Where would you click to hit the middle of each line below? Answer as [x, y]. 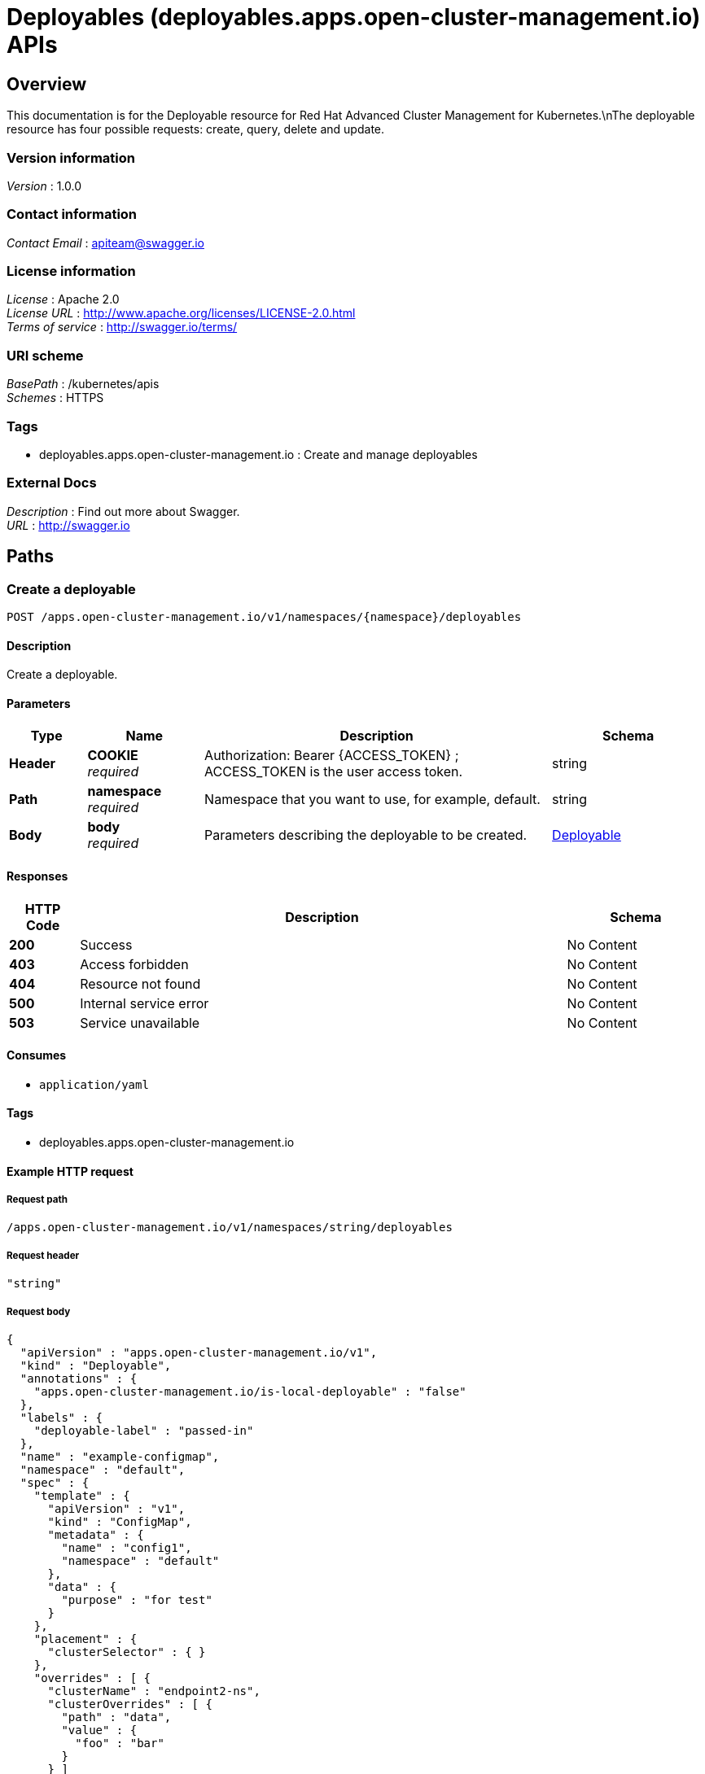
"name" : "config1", [127, 1547]
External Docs [52, 483]
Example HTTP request [70, 1171]
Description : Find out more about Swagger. [123, 511]
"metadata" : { [96, 1534]
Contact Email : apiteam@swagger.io [105, 243]
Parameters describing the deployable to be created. [366, 835]
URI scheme [45, 355]
